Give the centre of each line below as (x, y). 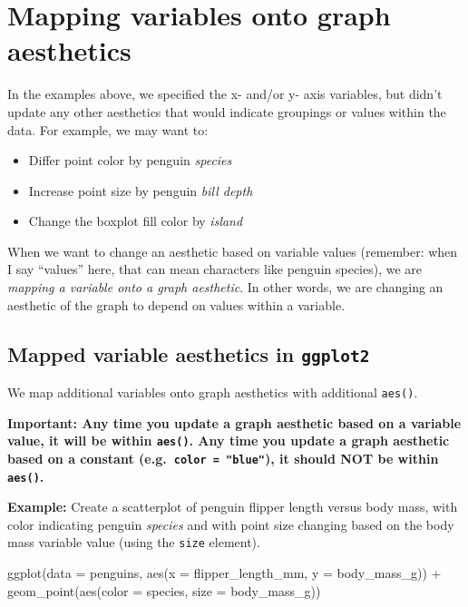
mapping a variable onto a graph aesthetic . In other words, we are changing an (225, 287)
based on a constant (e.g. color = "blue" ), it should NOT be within (223, 458)
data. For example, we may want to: (108, 129)
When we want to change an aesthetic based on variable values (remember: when (233, 251)
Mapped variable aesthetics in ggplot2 (189, 353)
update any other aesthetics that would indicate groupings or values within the (227, 111)
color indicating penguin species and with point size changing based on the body (231, 524)
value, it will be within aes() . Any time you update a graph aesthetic (229, 441)
